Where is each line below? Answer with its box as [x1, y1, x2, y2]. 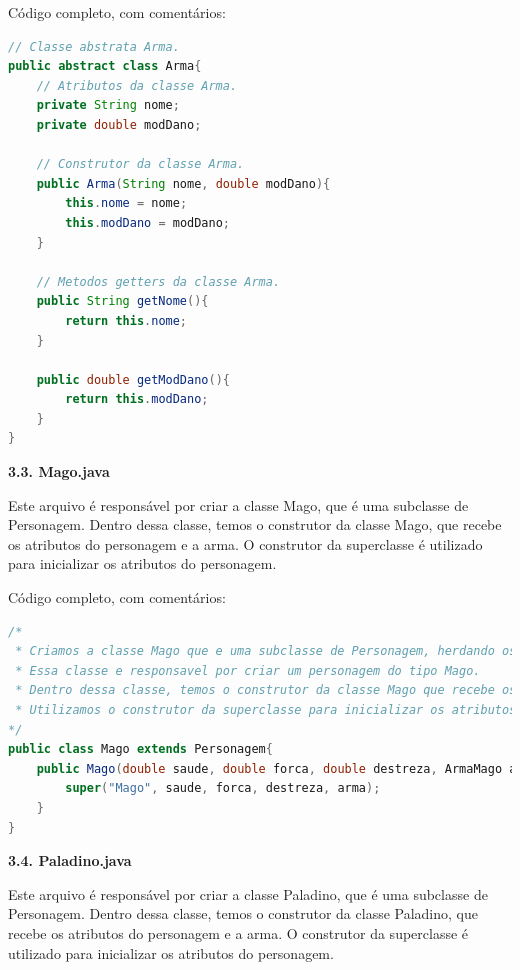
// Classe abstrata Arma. [8, 39, 180, 54]
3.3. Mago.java [8, 461, 110, 482]
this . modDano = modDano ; [65, 215, 231, 230]
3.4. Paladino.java [8, 850, 132, 871]
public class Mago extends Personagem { [8, 742, 273, 757]
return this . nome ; [65, 313, 188, 328]
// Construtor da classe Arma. [36, 157, 245, 172]
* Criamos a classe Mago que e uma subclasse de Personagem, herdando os [15, 644, 517, 659]
